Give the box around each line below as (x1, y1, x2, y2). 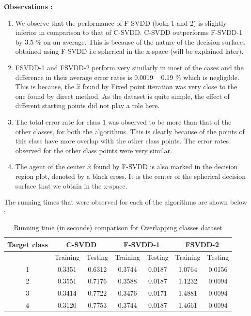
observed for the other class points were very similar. (15, 145, 172, 155)
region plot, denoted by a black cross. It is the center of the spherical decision (15, 171, 246, 181)
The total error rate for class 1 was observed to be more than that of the (15, 116, 232, 126)
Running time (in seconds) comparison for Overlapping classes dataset (14, 222, 222, 233)
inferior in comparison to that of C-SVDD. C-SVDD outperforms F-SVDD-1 (15, 27, 243, 37)
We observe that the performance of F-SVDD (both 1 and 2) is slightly (15, 17, 227, 28)
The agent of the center (15, 161, 85, 172)
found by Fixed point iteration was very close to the (82, 81, 237, 92)
